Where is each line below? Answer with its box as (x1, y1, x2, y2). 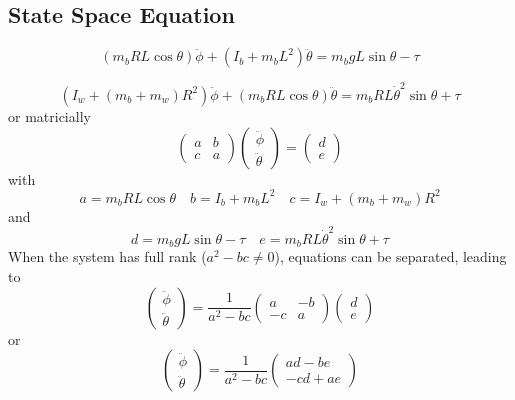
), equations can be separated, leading (274, 246, 507, 267)
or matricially (8, 105, 91, 126)
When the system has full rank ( (8, 246, 207, 267)
